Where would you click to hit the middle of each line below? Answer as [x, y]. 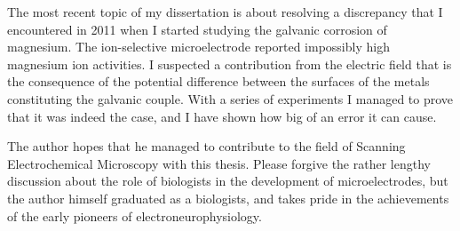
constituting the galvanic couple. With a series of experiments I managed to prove [230, 98]
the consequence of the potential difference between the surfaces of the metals [218, 81]
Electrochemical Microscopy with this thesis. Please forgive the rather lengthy [219, 163]
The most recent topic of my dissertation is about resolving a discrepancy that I [225, 12]
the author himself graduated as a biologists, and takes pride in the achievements [228, 198]
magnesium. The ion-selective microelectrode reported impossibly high [198, 47]
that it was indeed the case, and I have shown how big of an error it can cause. [222, 116]
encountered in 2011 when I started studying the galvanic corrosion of [197, 29]
